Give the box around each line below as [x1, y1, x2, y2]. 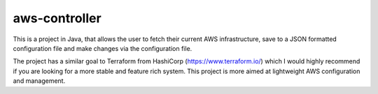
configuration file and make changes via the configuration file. [13, 44, 192, 52]
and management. [13, 77, 66, 85]
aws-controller [13, 10, 101, 26]
